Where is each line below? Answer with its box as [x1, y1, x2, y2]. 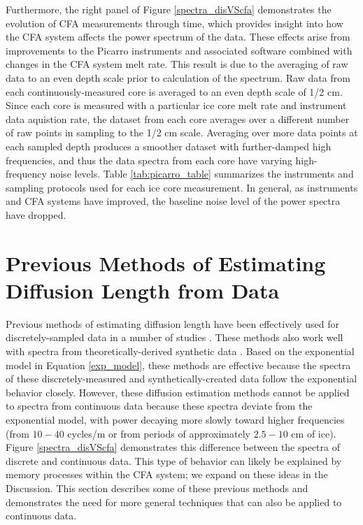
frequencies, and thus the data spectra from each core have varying [6, 152, 292, 167]
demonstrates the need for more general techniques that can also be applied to [6, 494, 342, 509]
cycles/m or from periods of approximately [67, 426, 250, 440]
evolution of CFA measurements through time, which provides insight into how [6, 15, 343, 30]
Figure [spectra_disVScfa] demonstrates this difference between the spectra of [6, 440, 341, 454]
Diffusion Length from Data [6, 275, 280, 304]
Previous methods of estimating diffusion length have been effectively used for [6, 316, 340, 331]
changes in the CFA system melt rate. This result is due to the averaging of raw [6, 57, 348, 71]
